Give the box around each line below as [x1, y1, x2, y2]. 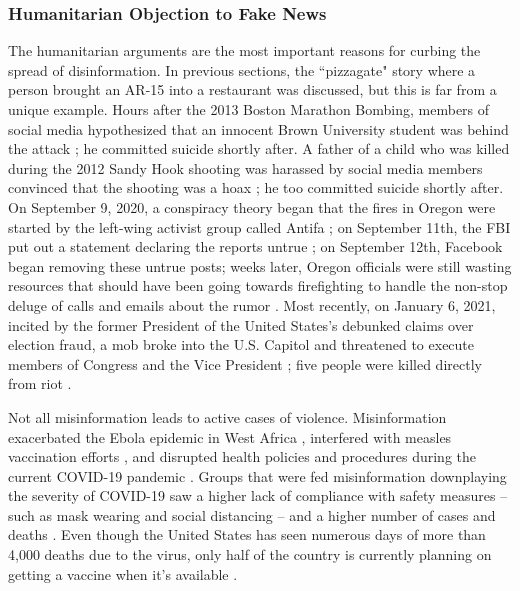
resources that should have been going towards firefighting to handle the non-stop [8, 275, 508, 296]
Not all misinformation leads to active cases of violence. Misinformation [8, 406, 447, 427]
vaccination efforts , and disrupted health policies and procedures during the [8, 446, 477, 467]
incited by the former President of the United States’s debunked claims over [8, 314, 474, 335]
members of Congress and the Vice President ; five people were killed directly [8, 353, 482, 374]
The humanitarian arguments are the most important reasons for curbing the [8, 40, 481, 61]
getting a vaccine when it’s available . [8, 563, 238, 584]
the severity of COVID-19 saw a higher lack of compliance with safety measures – [8, 485, 508, 506]
